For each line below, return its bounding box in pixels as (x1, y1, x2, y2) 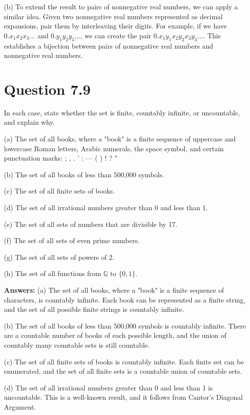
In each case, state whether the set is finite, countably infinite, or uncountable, (4, 107, 240, 117)
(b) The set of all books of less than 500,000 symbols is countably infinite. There (4, 320, 246, 331)
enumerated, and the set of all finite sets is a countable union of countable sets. (4, 366, 242, 376)
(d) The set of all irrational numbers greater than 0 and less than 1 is (4, 382, 213, 392)
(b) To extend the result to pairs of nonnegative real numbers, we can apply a (4, 1, 238, 11)
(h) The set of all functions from (4, 268, 101, 278)
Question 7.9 (4, 79, 91, 99)
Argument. (4, 401, 36, 412)
